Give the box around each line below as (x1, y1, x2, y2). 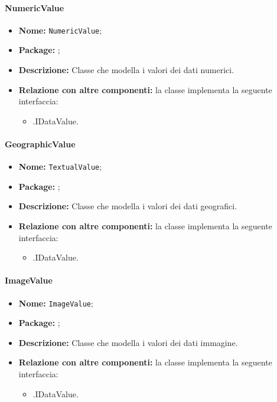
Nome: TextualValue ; (18, 160, 102, 173)
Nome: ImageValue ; (18, 296, 93, 309)
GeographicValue (5, 138, 76, 150)
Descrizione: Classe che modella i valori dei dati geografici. (18, 200, 237, 212)
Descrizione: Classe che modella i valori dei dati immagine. (18, 336, 238, 348)
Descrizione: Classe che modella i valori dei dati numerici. (18, 64, 234, 76)
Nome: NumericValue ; (18, 24, 102, 36)
